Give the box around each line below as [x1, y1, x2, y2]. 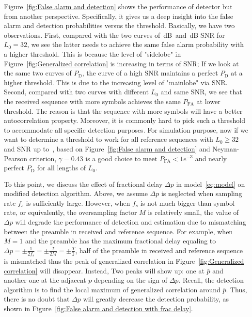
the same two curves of [4, 68, 72, 78]
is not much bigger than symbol [140, 197, 235, 208]
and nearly [195, 153, 227, 163]
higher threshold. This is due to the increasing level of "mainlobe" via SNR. [4, 77, 228, 87]
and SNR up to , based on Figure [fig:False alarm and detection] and [4, 143, 210, 153]
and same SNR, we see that [160, 87, 242, 97]
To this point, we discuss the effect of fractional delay [4, 179, 163, 189]
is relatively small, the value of [148, 207, 239, 217]
